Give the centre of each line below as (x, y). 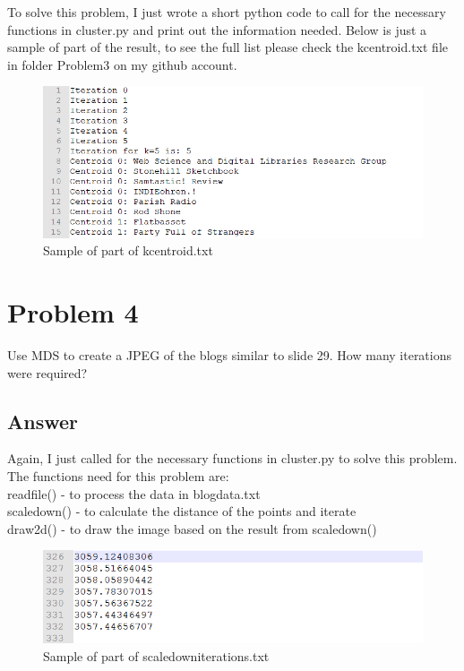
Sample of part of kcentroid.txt (128, 250)
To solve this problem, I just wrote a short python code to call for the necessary (227, 12)
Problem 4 (73, 312)
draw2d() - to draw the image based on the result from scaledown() (192, 528)
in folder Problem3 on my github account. (122, 64)
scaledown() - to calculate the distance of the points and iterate (182, 511)
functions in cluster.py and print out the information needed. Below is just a (217, 29)
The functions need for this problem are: (118, 476)
